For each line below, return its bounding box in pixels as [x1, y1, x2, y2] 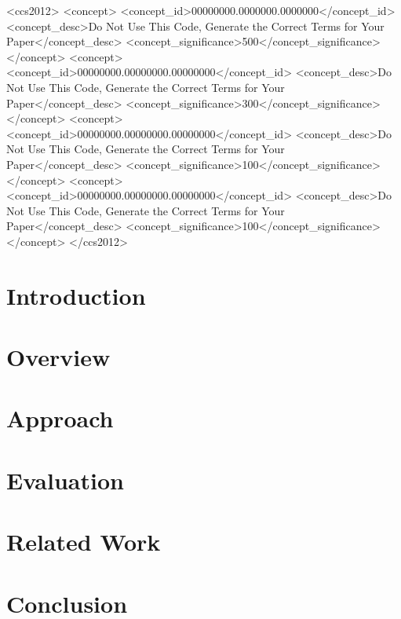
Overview [6, 341, 111, 373]
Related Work [6, 526, 161, 558]
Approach [6, 402, 114, 434]
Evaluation [6, 463, 124, 496]
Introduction [6, 279, 146, 311]
